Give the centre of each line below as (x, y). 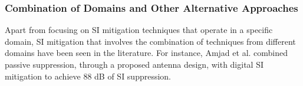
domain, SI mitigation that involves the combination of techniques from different (150, 41)
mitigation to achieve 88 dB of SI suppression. (88, 76)
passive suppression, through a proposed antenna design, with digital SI (134, 64)
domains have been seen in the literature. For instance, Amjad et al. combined (146, 53)
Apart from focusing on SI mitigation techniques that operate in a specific (139, 30)
